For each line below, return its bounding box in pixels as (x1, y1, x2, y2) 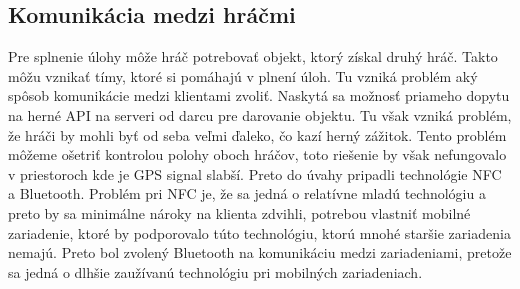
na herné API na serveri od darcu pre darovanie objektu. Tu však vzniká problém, (8, 104, 512, 125)
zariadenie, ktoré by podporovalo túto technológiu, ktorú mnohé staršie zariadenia (8, 222, 511, 243)
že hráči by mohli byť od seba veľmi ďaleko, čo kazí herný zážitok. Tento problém (8, 124, 507, 145)
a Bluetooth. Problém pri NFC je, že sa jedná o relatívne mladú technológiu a (8, 183, 486, 204)
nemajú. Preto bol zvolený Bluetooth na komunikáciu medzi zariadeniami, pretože (8, 242, 512, 263)
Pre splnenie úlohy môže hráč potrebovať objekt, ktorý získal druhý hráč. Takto (8, 46, 498, 67)
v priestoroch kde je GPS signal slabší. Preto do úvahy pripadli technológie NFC (8, 163, 502, 184)
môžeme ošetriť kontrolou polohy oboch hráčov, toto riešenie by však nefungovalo (8, 144, 507, 165)
